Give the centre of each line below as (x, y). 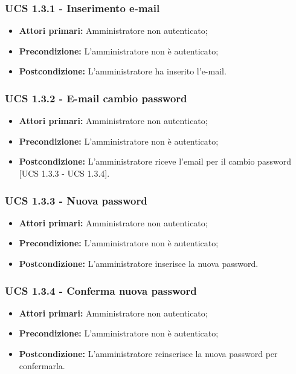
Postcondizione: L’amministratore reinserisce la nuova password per (148, 353)
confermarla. (42, 365)
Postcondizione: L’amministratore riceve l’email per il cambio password (155, 161)
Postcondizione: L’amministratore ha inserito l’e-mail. (123, 71)
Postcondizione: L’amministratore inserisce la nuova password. (139, 263)
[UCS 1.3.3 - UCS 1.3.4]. (64, 173)
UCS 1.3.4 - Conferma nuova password (101, 290)
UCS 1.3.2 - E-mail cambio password (96, 98)
